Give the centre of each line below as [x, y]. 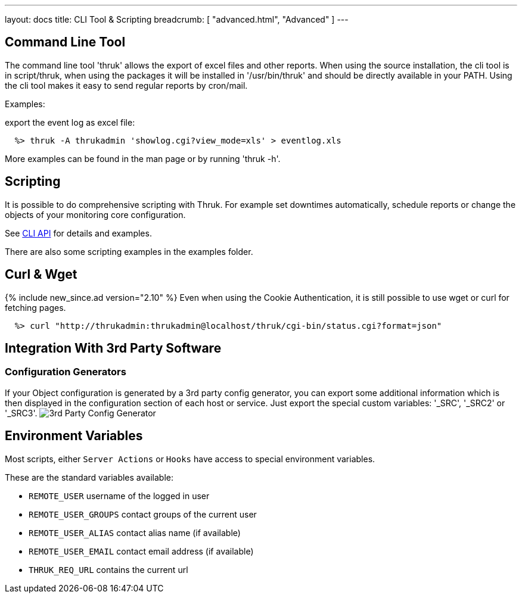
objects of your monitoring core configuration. [95, 214]
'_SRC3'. [21, 413]
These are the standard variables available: [89, 477]
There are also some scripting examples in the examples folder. [129, 251]
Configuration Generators [66, 372]
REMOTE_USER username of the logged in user [119, 496]
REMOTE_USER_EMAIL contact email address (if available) [141, 551]
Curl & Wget [41, 275]
